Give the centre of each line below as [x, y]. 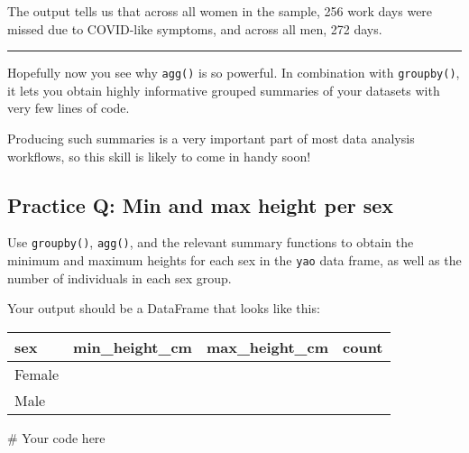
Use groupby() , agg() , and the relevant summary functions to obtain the [211, 242]
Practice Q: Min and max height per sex [201, 204]
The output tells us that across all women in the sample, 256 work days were [220, 11]
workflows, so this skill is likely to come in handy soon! [159, 156]
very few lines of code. [69, 108]
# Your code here [56, 437]
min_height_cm [133, 347]
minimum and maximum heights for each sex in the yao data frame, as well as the [234, 260]
